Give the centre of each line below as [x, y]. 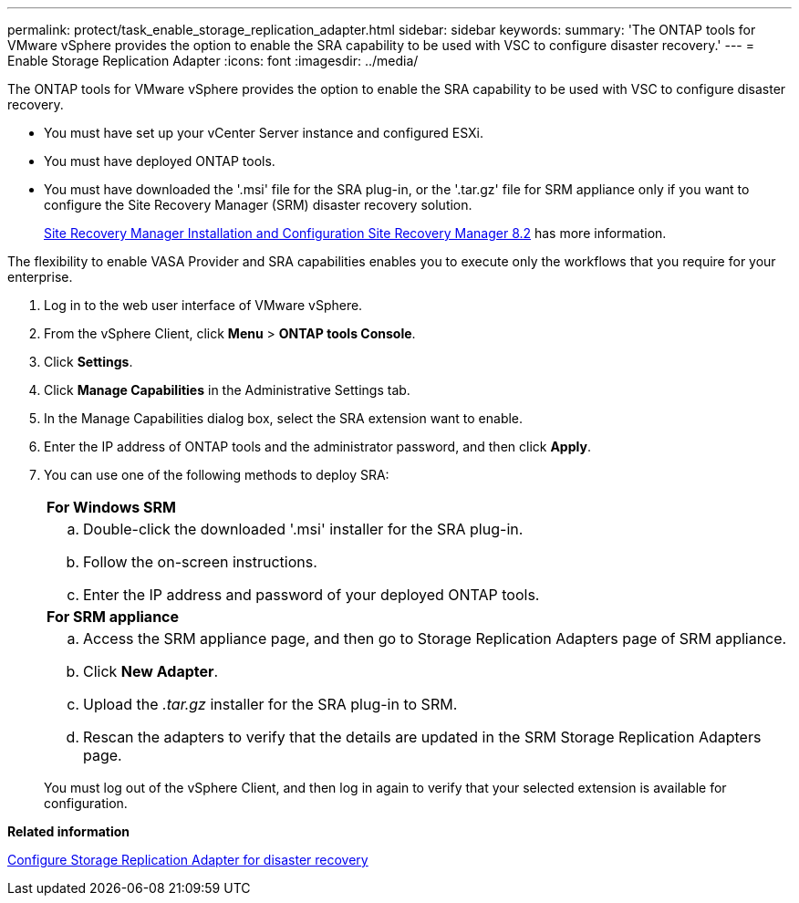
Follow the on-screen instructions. [200, 562]
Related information [69, 831]
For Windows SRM [111, 507]
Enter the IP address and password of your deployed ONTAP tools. [311, 595]
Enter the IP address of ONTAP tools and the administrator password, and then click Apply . [317, 446]
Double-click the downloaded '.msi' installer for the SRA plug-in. [303, 529]
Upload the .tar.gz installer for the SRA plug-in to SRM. [270, 704]
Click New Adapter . [151, 671]
